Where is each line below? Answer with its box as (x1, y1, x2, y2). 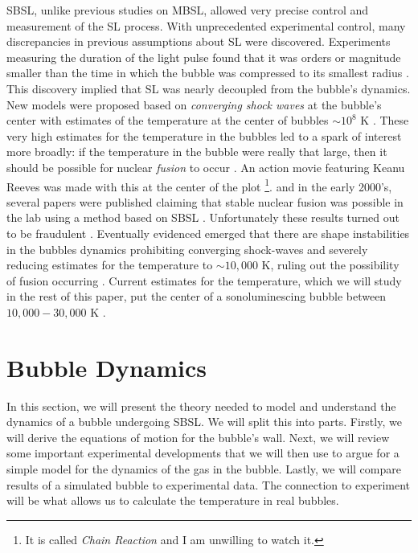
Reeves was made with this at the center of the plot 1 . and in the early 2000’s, (6, 175, 392, 195)
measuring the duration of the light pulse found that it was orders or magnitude (6, 48, 401, 65)
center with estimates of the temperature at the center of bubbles (6, 112, 329, 129)
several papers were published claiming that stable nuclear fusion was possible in (6, 193, 404, 210)
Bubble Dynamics (6, 350, 207, 383)
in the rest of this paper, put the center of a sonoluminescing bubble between (6, 288, 387, 305)
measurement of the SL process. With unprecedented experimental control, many (6, 17, 406, 34)
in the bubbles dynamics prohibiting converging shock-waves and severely (6, 240, 368, 257)
